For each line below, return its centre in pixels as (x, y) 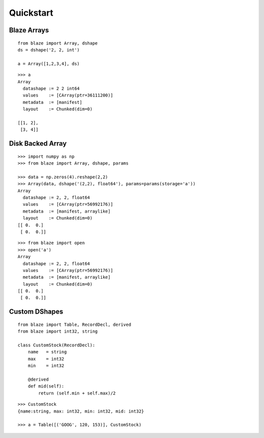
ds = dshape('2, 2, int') (49, 50)
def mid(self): (46, 386)
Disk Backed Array (38, 144)
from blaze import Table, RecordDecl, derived (75, 324)
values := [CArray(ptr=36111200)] (68, 95)
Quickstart (31, 13)
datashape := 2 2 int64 (51, 88)
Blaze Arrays (29, 30)
